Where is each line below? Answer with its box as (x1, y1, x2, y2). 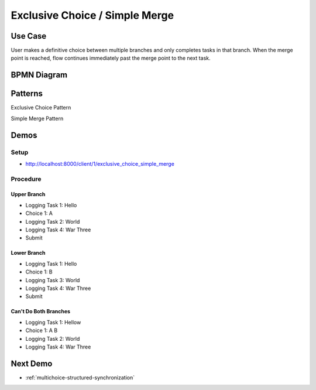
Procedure (11, 175, 42, 183)
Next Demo (11, 358, 53, 368)
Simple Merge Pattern (11, 115, 64, 122)
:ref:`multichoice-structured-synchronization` (25, 374, 135, 381)
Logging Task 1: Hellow (25, 319, 81, 326)
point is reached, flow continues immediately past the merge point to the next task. (11, 54, 211, 61)
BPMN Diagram (11, 70, 67, 80)
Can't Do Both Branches (11, 308, 70, 315)
